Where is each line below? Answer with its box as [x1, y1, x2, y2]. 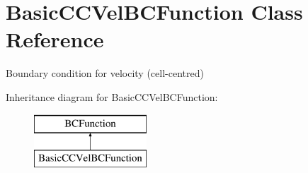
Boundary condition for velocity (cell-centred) [6, 66, 204, 80]
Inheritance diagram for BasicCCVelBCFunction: [6, 89, 218, 104]
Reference [6, 25, 104, 54]
